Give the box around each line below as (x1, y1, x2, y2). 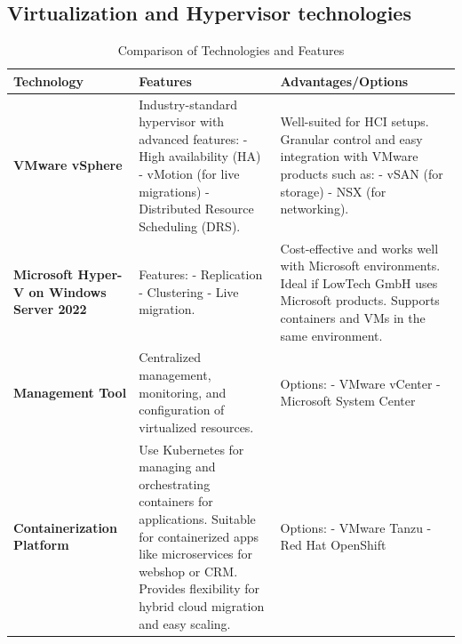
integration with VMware (280, 147, 418, 165)
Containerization (13, 518, 117, 536)
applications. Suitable (139, 510, 256, 528)
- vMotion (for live (139, 165, 240, 183)
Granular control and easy (280, 129, 423, 148)
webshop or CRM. (139, 561, 238, 580)
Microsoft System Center (280, 391, 416, 410)
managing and (139, 457, 216, 476)
